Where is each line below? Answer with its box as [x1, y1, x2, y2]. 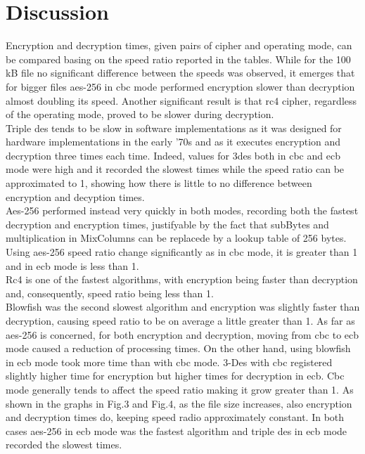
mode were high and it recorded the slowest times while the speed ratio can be [6, 162, 345, 176]
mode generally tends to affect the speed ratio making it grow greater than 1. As [6, 382, 354, 396]
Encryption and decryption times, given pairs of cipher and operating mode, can [6, 38, 352, 53]
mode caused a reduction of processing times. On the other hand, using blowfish [6, 341, 351, 356]
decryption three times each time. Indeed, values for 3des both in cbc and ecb [6, 148, 340, 162]
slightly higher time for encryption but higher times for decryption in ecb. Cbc [6, 368, 345, 383]
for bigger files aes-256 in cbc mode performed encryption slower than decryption [6, 79, 355, 93]
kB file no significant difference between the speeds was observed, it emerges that [6, 65, 355, 80]
